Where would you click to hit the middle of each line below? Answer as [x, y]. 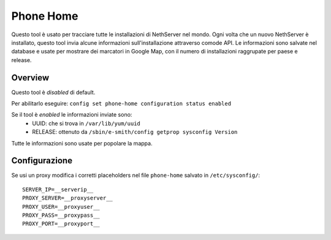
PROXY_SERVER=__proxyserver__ [68, 198]
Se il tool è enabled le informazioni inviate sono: [72, 115]
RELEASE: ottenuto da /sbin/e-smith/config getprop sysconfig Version [135, 132]
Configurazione [42, 161]
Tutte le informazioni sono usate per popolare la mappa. [82, 143]
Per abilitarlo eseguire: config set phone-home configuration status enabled [121, 104]
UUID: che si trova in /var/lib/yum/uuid [86, 123]
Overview [30, 78]
